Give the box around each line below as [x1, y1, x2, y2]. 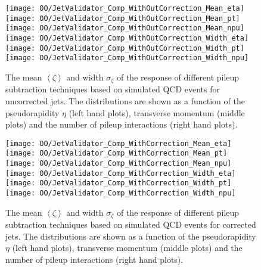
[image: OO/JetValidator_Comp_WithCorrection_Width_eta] [5, 169, 236, 178]
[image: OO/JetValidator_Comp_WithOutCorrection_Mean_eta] [5, 4, 244, 13]
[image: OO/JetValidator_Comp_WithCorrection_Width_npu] [5, 189, 236, 198]
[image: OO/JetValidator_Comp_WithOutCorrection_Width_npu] [5, 54, 249, 63]
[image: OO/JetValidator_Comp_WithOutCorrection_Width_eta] [5, 33, 249, 42]
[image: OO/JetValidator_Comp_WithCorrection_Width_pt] [5, 179, 232, 188]
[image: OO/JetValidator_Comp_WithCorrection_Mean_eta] [5, 139, 232, 148]
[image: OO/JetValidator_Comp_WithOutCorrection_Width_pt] [5, 44, 244, 52]
